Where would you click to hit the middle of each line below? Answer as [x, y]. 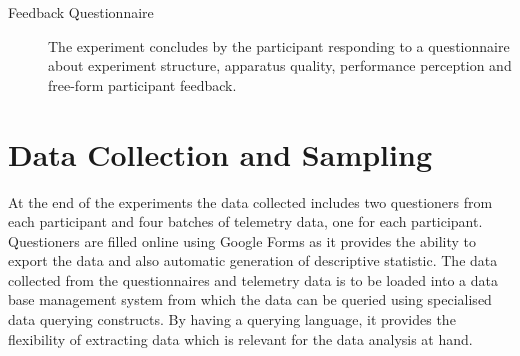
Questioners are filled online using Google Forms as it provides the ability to [242, 240]
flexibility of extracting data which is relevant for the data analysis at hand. [240, 338]
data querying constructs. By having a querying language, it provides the [232, 319]
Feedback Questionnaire [81, 12]
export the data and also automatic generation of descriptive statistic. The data [253, 260]
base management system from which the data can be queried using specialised [250, 299]
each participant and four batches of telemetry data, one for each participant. [245, 221]
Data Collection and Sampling [220, 153]
